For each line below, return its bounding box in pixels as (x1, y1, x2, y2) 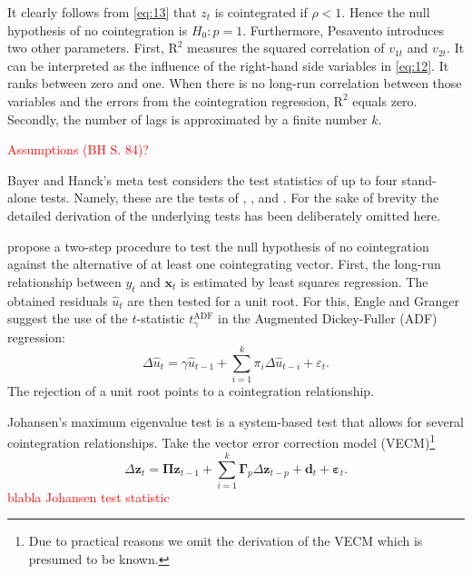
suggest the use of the (7, 309, 128, 328)
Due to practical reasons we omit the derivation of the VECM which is (28, 531, 423, 550)
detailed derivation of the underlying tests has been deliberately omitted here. (7, 205, 441, 224)
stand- (401, 170, 437, 189)
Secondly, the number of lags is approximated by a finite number (7, 109, 368, 128)
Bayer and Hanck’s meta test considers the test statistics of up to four (7, 170, 398, 189)
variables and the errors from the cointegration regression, (7, 91, 329, 110)
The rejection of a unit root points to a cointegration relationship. (7, 381, 375, 401)
